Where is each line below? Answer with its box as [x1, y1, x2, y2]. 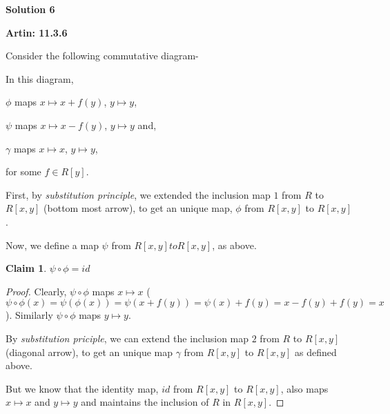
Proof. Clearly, [6, 284, 67, 298]
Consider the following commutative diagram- [6, 48, 199, 63]
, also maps [280, 381, 329, 395]
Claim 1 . [6, 261, 47, 275]
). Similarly [6, 308, 53, 322]
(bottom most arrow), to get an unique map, [43, 201, 233, 215]
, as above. [212, 237, 257, 252]
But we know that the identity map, [6, 381, 159, 395]
